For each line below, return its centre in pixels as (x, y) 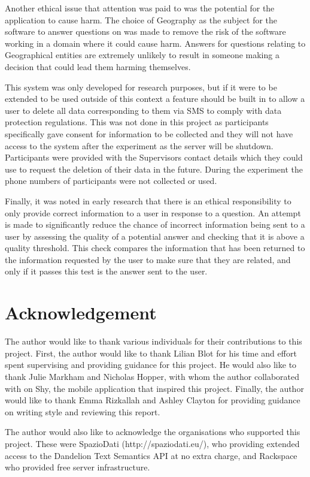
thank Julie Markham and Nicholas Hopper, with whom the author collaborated (152, 376)
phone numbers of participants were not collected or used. (111, 181)
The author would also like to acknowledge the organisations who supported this (153, 432)
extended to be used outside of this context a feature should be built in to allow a (155, 99)
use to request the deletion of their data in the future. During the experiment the (154, 169)
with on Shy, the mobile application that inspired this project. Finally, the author (154, 388)
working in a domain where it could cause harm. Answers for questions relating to (155, 43)
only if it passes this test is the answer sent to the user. (106, 271)
